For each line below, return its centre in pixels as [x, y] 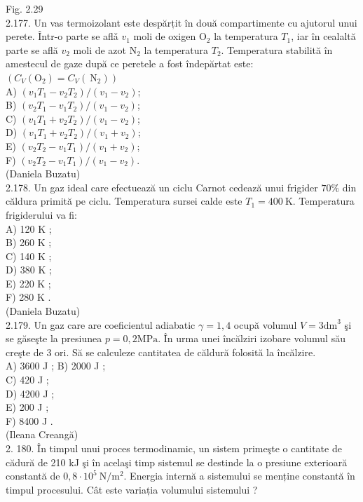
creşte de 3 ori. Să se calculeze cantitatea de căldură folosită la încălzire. [161, 352]
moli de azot [100, 49]
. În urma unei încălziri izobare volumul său [252, 338]
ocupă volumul [265, 324]
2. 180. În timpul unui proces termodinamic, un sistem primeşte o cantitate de [174, 448]
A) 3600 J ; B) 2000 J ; [56, 366]
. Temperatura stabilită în [277, 49]
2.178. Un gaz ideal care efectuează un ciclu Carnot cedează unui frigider [162, 187]
